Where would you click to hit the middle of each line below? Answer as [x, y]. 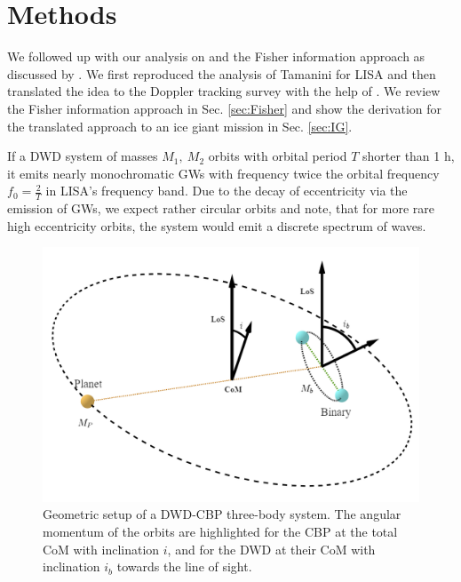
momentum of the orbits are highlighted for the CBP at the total [220, 532]
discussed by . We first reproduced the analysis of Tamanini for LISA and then [222, 73]
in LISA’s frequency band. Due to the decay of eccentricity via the [227, 191]
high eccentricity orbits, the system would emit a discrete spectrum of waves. [217, 225]
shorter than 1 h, [409, 156]
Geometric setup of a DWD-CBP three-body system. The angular [222, 514]
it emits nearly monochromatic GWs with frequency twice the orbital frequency [223, 173]
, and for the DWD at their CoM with [271, 549]
